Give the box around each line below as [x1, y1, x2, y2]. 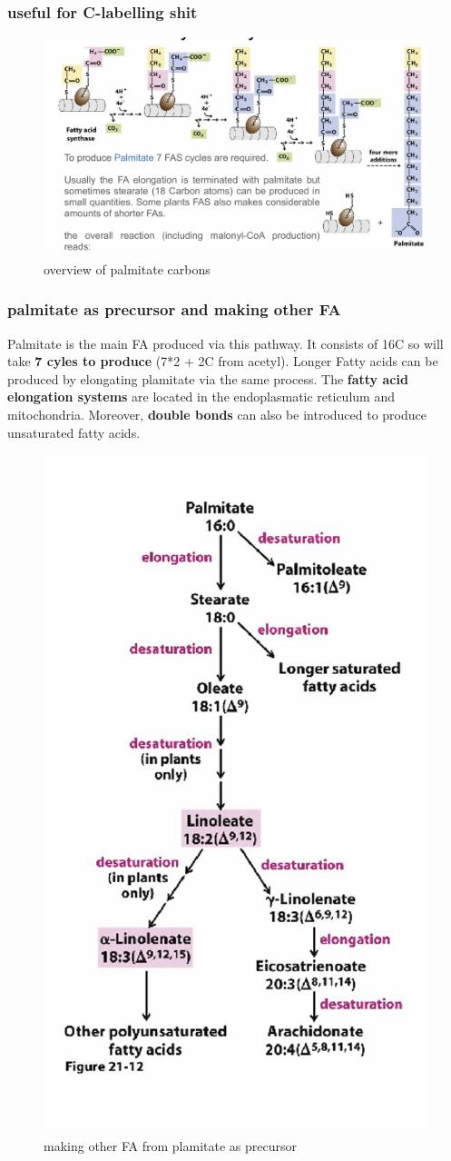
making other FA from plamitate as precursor [44, 1136, 297, 1155]
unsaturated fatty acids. [7, 422, 141, 442]
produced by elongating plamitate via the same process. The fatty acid [7, 369, 408, 388]
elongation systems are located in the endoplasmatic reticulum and [7, 387, 395, 406]
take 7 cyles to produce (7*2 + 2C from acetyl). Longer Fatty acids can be [7, 352, 438, 371]
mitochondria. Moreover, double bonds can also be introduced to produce [7, 404, 426, 423]
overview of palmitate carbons [44, 259, 211, 278]
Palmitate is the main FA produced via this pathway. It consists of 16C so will [7, 333, 444, 352]
